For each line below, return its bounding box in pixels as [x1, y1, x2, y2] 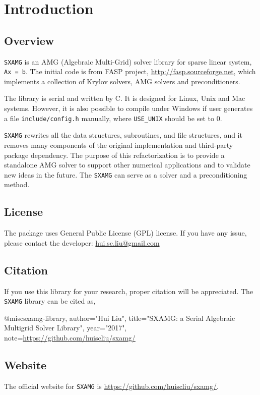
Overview [4, 32, 54, 48]
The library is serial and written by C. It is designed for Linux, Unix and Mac [4, 93, 245, 103]
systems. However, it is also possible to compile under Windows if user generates [4, 103, 253, 114]
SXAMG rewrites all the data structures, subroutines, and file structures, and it [4, 130, 242, 140]
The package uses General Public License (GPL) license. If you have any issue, [4, 228, 247, 238]
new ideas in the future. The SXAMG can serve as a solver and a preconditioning [4, 169, 247, 180]
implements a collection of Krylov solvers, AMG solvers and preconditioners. [4, 76, 240, 86]
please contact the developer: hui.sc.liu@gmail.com [4, 237, 160, 248]
